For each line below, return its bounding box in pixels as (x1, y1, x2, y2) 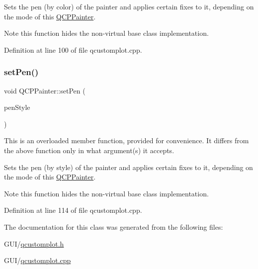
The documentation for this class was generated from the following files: (4, 221, 223, 232)
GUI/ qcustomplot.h (4, 238, 64, 249)
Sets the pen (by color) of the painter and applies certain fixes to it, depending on (4, 1, 254, 11)
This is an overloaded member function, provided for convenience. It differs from (4, 135, 249, 146)
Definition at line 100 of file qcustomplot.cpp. (4, 44, 142, 55)
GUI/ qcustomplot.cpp (4, 255, 71, 266)
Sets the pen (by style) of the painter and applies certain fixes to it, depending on (4, 162, 253, 172)
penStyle (4, 102, 30, 112)
